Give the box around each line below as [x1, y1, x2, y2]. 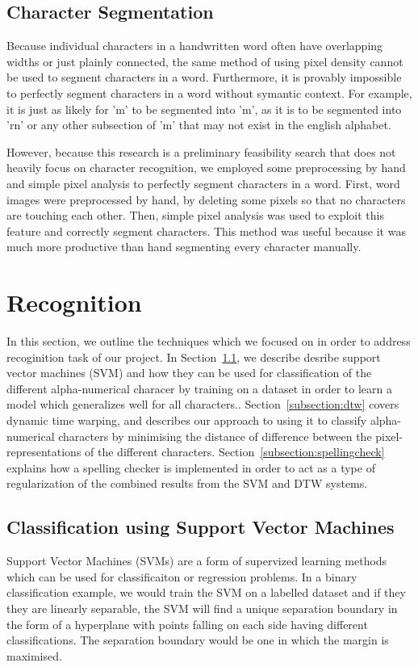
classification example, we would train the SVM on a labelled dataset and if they [6, 584, 406, 601]
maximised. [6, 647, 62, 664]
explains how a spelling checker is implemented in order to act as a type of [6, 459, 375, 476]
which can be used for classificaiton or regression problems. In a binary [6, 568, 357, 585]
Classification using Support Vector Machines [6, 514, 395, 539]
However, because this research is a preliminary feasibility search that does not [6, 143, 396, 160]
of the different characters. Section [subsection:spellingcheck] [85, 443, 385, 460]
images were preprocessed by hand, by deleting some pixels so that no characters [6, 191, 406, 208]
